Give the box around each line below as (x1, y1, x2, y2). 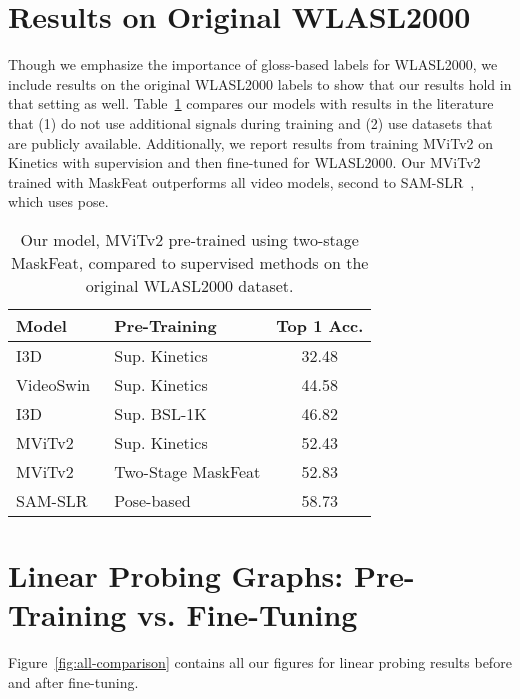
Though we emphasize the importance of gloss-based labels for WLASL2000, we (8, 54, 498, 75)
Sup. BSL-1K (114, 401, 207, 425)
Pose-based (114, 488, 191, 512)
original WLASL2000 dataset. (85, 273, 294, 297)
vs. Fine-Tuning (137, 594, 358, 635)
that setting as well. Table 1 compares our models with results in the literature (8, 93, 494, 114)
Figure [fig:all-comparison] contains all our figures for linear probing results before (8, 652, 512, 673)
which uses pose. (8, 191, 109, 212)
